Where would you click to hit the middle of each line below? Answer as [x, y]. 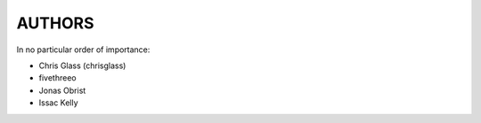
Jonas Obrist [62, 90]
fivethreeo [57, 78]
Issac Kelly [59, 103]
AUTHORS [55, 23]
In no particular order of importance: [83, 50]
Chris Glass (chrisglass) [82, 65]
